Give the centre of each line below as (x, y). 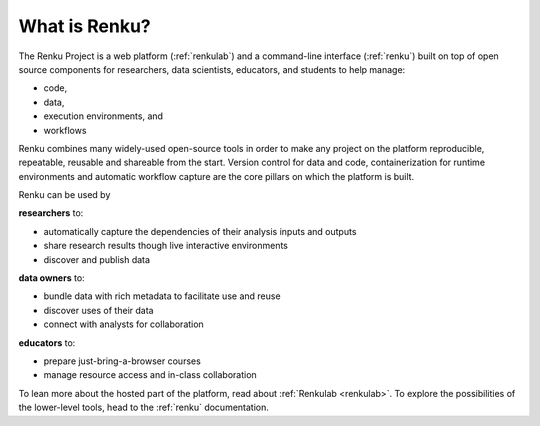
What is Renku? (85, 26)
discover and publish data (96, 259)
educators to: (47, 342)
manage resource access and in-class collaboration (150, 375)
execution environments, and (103, 116)
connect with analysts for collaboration (123, 324)
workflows (65, 130)
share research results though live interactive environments (166, 246)
